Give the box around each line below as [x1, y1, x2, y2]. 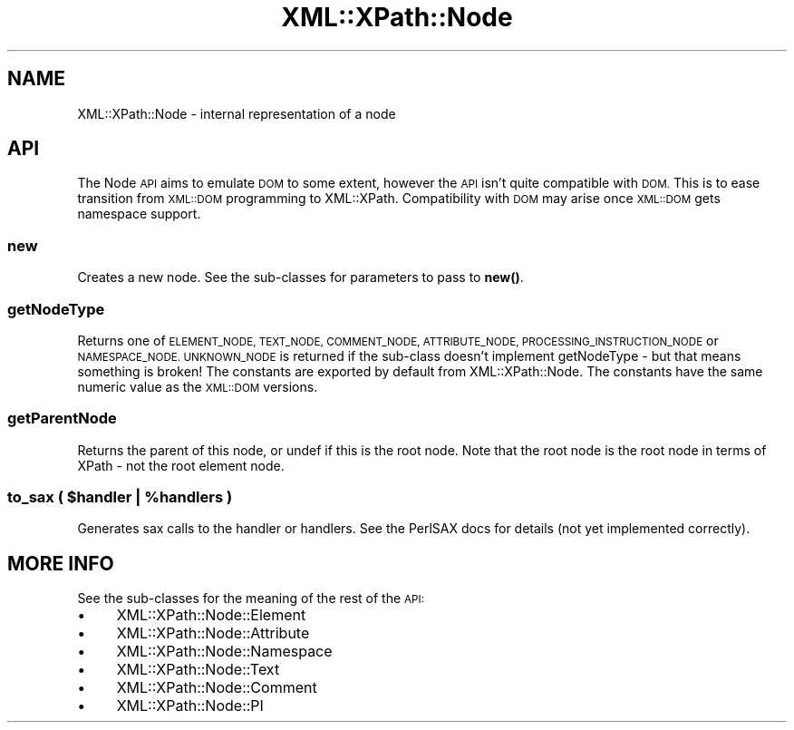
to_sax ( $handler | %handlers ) [7, 488, 233, 507]
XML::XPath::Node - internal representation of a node [77, 105, 396, 122]
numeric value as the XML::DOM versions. [77, 378, 318, 394]
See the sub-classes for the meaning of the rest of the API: [77, 590, 425, 607]
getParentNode [7, 409, 117, 428]
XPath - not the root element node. [77, 457, 285, 473]
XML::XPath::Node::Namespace [116, 642, 333, 661]
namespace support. [77, 206, 201, 222]
